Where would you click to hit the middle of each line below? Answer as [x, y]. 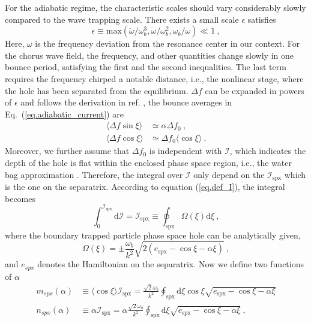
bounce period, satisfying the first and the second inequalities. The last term [146, 67]
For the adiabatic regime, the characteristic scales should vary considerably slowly [155, 7]
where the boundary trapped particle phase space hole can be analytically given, [153, 235]
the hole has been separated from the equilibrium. [97, 90]
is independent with [186, 151]
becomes [20, 198]
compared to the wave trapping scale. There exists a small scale [122, 19]
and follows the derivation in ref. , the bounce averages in [126, 102]
